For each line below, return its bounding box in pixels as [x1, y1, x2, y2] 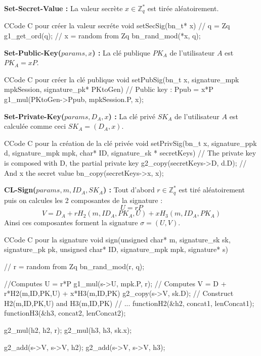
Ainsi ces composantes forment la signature [4, 217, 138, 228]
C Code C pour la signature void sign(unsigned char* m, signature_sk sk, [4, 234, 231, 244]
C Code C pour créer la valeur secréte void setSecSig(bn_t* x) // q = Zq [4, 20, 230, 31]
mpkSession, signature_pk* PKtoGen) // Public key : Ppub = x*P [4, 84, 213, 94]
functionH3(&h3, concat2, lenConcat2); [4, 308, 126, 318]
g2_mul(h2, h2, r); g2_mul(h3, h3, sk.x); [4, 324, 132, 335]
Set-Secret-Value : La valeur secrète [4, 3, 123, 13]
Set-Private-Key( [4, 111, 65, 121]
